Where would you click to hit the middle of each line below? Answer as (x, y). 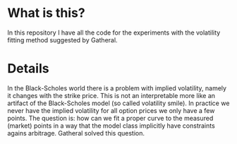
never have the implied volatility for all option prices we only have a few (111, 110)
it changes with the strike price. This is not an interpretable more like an (111, 95)
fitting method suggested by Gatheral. (62, 40)
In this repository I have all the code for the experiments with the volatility (114, 32)
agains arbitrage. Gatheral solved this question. (76, 133)
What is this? (47, 13)
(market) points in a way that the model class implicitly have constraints (111, 126)
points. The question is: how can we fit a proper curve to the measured (110, 118)
